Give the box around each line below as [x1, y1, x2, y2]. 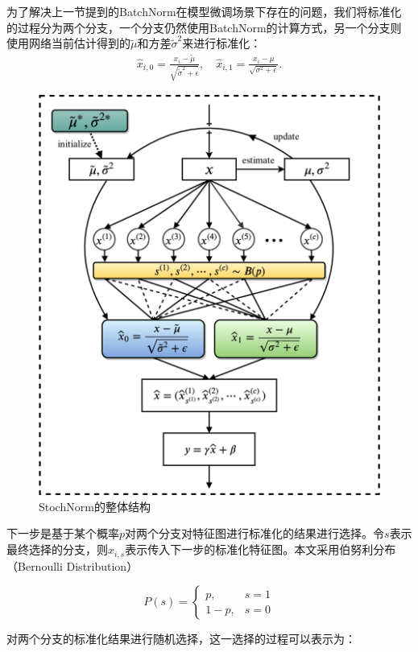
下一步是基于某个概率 [6, 525, 119, 542]
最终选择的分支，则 [6, 541, 108, 558]
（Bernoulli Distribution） [6, 557, 139, 574]
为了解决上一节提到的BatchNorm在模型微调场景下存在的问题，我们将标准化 [6, 3, 402, 19]
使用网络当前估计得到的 [6, 35, 130, 52]
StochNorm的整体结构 [39, 497, 151, 514]
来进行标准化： [182, 35, 262, 52]
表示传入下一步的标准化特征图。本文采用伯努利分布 [125, 541, 396, 558]
